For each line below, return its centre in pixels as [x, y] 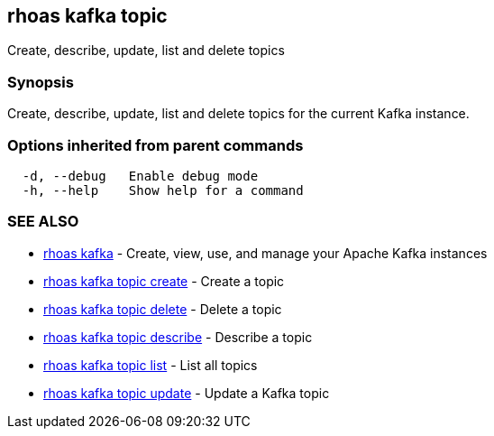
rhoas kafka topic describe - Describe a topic [178, 337]
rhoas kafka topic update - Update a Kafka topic [187, 393]
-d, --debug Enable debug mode [140, 176]
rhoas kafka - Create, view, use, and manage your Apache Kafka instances [265, 253]
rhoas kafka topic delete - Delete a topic [163, 309]
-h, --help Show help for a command [163, 190]
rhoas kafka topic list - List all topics [151, 365]
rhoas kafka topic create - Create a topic [164, 281]
